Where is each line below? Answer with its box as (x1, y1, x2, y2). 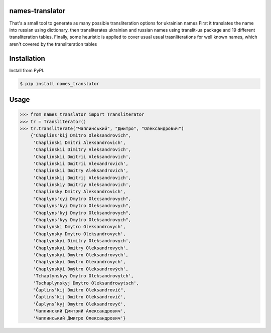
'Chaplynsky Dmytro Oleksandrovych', (33, 231, 126, 237)
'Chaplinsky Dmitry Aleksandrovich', (33, 189, 126, 195)
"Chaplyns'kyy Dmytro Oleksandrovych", (33, 217, 131, 223)
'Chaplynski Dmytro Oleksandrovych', (33, 224, 126, 230)
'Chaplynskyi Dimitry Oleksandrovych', (33, 238, 131, 244)
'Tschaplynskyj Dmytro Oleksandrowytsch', (33, 280, 139, 286)
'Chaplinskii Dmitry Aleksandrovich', (33, 168, 129, 174)
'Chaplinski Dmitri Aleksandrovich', (33, 139, 126, 145)
